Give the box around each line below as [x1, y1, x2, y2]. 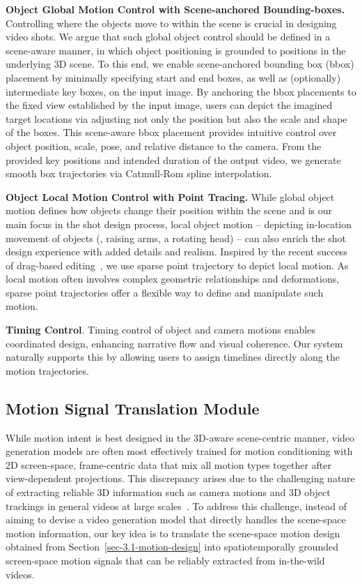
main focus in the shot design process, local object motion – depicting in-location [6, 216, 352, 231]
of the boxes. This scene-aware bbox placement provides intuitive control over [6, 125, 337, 140]
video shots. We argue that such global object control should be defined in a [6, 29, 331, 44]
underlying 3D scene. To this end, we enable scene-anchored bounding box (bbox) [6, 57, 354, 71]
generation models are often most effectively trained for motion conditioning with [6, 444, 353, 458]
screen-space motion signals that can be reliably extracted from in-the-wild [6, 553, 325, 567]
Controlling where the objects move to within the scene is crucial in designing [6, 15, 337, 30]
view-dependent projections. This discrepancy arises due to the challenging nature [6, 471, 355, 486]
